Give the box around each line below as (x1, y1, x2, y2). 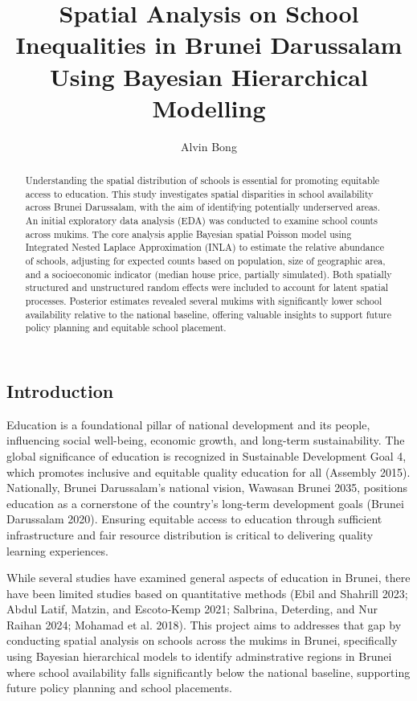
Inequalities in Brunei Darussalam (15, 28, 403, 61)
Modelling (152, 91, 266, 124)
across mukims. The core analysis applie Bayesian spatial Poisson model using (25, 227, 352, 240)
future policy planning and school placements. (6, 679, 233, 696)
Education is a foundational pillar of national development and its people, (6, 416, 370, 432)
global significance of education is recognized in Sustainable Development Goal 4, (6, 447, 407, 464)
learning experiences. (6, 542, 108, 559)
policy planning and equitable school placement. (25, 321, 227, 334)
